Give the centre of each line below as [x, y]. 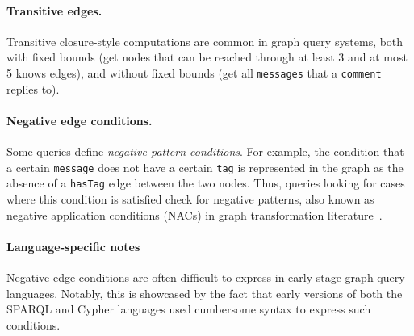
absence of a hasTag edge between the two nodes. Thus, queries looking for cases [206, 183]
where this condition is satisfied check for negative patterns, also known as [190, 198]
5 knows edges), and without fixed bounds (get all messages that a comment [194, 72]
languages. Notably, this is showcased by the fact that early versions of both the [205, 293]
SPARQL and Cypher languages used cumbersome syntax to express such [189, 309]
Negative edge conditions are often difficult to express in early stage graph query [206, 277]
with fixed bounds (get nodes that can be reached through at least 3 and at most [207, 57]
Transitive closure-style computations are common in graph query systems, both [205, 41]
